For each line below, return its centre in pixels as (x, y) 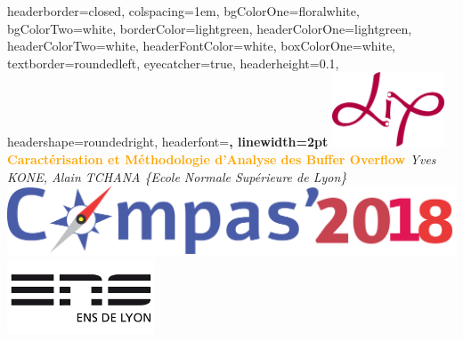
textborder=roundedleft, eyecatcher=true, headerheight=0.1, (173, 63)
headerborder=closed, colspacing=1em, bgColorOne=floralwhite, (183, 11)
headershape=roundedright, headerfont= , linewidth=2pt (168, 142)
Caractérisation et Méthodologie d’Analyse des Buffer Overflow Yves (222, 159)
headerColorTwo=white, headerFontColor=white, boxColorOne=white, (202, 46)
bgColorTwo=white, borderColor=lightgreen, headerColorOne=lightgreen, (210, 28)
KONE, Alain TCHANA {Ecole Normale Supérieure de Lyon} (177, 176)
